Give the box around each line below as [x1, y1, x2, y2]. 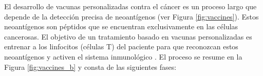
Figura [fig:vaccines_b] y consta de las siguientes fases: [4, 61, 177, 72]
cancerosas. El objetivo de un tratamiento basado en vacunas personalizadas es [4, 31, 252, 42]
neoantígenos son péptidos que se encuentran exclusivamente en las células [4, 21, 238, 32]
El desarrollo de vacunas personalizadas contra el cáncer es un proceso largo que [4, 1, 257, 11]
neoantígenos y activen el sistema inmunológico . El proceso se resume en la [4, 51, 242, 62]
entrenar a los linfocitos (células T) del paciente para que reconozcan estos [4, 41, 238, 52]
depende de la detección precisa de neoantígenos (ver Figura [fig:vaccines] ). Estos [4, 11, 259, 22]
